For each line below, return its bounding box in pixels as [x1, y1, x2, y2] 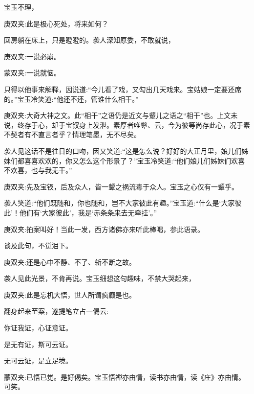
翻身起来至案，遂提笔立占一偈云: [4, 306, 108, 316]
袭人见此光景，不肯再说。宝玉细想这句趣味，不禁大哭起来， [4, 273, 195, 283]
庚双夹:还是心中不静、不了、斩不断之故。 [4, 256, 136, 267]
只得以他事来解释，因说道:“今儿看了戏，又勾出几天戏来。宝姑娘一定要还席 [4, 84, 242, 94]
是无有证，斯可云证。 [4, 339, 72, 349]
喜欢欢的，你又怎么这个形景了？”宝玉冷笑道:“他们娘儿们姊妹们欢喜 [31, 155, 245, 165]
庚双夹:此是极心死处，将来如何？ [4, 18, 108, 28]
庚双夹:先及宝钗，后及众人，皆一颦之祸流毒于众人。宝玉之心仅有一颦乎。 [4, 181, 238, 191]
